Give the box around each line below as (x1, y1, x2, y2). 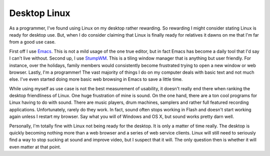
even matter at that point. (9, 143, 61, 150)
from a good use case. (9, 39, 56, 45)
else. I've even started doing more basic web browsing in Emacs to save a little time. (9, 76, 183, 82)
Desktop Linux (9, 8, 70, 19)
